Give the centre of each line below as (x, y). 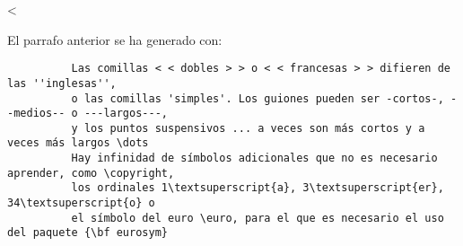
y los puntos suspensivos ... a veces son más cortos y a (248, 128)
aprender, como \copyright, (91, 173)
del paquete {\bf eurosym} (87, 233)
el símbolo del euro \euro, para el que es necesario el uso (258, 218)
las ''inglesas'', (62, 83)
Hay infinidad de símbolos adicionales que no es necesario (254, 158)
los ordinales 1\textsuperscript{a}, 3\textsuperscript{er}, (258, 188)
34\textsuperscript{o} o (81, 203)
